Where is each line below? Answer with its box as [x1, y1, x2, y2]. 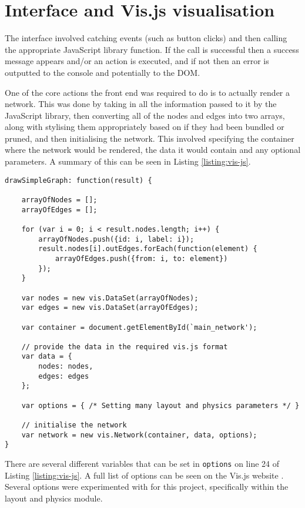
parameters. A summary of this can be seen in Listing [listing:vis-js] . [5, 155, 251, 168]
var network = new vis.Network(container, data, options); [21, 430, 257, 439]
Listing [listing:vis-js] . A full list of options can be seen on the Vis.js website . [5, 469, 284, 481]
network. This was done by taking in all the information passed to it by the [5, 98, 277, 110]
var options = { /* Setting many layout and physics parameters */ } [21, 401, 300, 410]
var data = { [21, 352, 72, 361]
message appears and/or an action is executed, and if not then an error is [5, 55, 269, 67]
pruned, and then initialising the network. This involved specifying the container [5, 132, 294, 144]
